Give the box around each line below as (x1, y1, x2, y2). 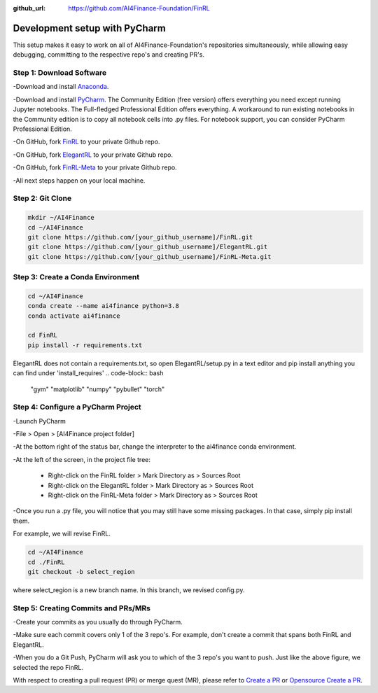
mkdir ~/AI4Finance (27, 213, 94, 222)
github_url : (13, 4, 45, 12)
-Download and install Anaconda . (13, 83, 109, 91)
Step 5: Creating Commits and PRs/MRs (13, 603, 150, 612)
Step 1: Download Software (13, 68, 107, 78)
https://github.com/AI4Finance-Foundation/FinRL (68, 4, 210, 12)
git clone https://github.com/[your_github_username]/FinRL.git (27, 233, 253, 241)
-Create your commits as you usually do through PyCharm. (13, 618, 183, 626)
